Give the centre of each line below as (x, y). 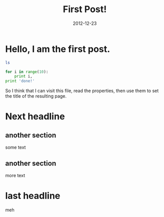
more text (15, 175)
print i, (23, 76)
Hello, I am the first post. (58, 49)
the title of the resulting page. (36, 96)
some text (16, 147)
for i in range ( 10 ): (27, 72)
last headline (33, 196)
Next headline (35, 117)
